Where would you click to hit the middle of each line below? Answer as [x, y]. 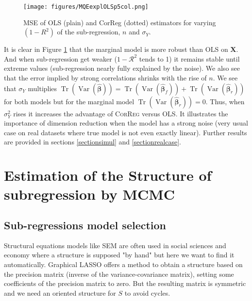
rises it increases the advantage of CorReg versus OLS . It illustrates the [121, 113]
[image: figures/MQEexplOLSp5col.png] [86, 7]
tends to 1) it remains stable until [189, 58]
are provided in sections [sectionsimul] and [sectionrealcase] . [92, 142]
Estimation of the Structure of [108, 175]
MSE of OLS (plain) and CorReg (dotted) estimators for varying [120, 22]
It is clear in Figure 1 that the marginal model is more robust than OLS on [116, 49]
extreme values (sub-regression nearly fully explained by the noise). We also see [122, 68]
